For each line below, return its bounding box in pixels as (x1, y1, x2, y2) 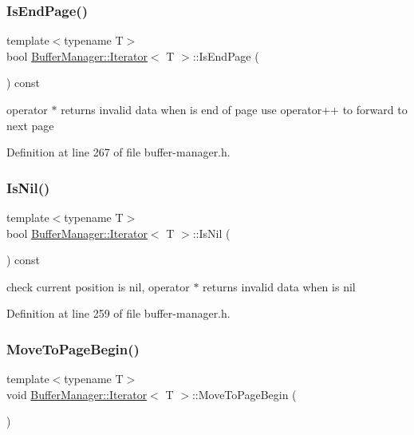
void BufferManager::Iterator (6, 386, 148, 402)
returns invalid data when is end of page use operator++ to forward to (61, 101, 408, 117)
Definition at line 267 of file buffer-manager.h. (6, 144, 231, 160)
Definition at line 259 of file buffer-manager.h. (6, 305, 231, 322)
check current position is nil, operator (6, 278, 190, 295)
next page (6, 117, 54, 133)
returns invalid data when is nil (203, 278, 356, 295)
